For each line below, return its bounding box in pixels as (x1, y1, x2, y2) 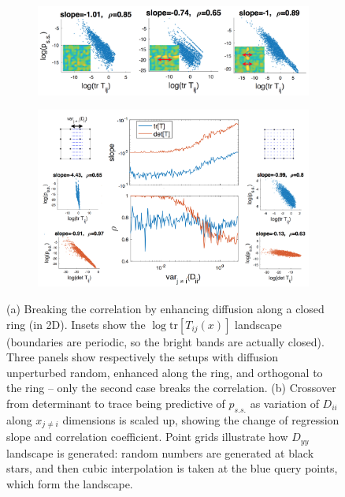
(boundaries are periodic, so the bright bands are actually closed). (6, 333, 325, 349)
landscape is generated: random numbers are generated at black (6, 444, 314, 461)
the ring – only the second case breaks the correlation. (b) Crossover (6, 379, 336, 396)
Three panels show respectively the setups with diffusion (6, 349, 279, 365)
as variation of (250, 394, 319, 411)
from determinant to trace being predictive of (6, 394, 225, 411)
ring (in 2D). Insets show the (6, 316, 146, 332)
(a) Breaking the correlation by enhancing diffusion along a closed (6, 301, 325, 316)
